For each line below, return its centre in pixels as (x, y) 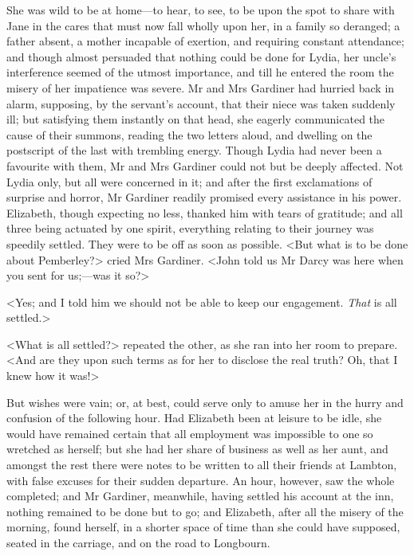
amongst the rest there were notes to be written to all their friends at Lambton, (202, 465)
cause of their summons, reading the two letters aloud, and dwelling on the (189, 134)
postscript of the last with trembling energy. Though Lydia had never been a (194, 150)
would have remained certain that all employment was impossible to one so (190, 433)
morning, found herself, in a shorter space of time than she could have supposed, (203, 527)
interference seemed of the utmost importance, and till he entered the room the (200, 72)
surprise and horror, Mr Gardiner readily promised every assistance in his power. (204, 197)
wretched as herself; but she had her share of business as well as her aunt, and (197, 449)
